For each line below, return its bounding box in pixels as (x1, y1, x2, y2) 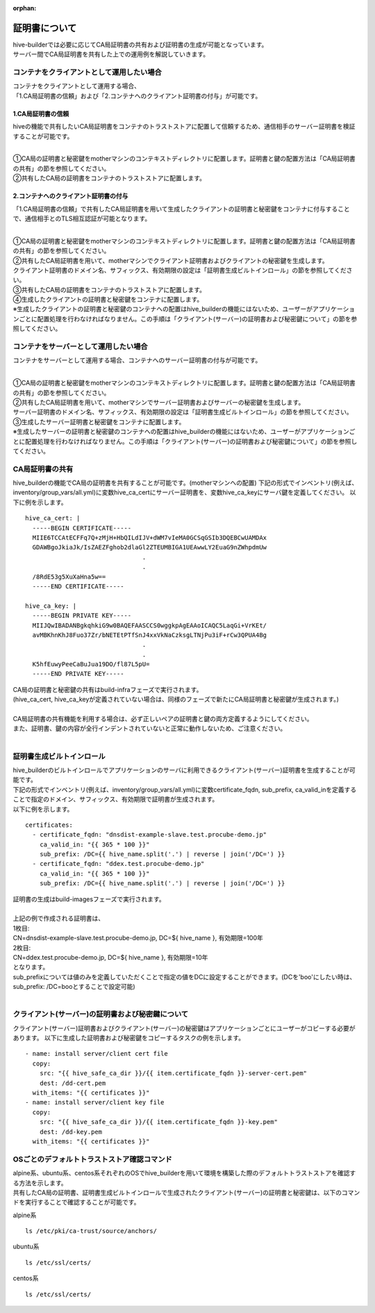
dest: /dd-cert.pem (39, 1079, 106, 1087)
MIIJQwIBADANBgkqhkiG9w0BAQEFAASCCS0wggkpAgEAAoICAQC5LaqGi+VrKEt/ (32, 621, 267, 629)
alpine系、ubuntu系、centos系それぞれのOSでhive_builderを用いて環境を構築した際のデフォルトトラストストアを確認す (12, 1169, 356, 1177)
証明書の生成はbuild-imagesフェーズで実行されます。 (12, 894, 166, 903)
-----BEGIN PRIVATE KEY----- (32, 612, 132, 620)
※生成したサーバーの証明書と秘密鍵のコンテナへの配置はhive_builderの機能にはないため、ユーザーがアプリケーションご (12, 428, 356, 436)
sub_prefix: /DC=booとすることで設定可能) (12, 983, 135, 991)
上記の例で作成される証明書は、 (12, 915, 104, 923)
